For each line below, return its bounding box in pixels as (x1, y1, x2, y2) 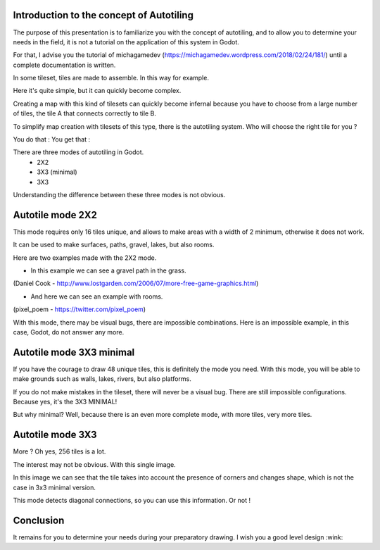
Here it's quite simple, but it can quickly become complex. (13, 87, 182, 95)
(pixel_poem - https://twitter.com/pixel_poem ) (13, 305, 146, 313)
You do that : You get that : (13, 135, 91, 144)
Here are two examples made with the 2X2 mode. (13, 254, 157, 262)
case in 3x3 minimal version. (13, 483, 96, 492)
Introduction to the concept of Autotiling (13, 9, 194, 21)
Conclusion (13, 514, 65, 526)
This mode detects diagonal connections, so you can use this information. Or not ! (13, 496, 251, 504)
